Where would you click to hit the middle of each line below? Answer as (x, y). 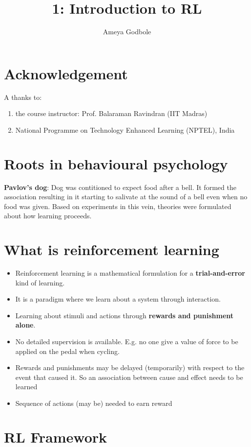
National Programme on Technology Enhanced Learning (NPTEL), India (125, 129)
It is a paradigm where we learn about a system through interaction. (118, 299)
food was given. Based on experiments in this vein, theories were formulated (118, 206)
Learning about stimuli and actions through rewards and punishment (125, 315)
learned (26, 387)
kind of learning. (40, 282)
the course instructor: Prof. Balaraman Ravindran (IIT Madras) (111, 113)
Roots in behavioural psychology (116, 163)
